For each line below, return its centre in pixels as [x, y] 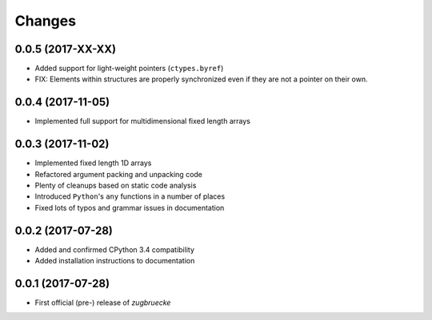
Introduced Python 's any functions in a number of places [130, 196]
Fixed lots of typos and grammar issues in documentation [130, 207]
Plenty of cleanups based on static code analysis [116, 186]
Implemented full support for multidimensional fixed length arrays [143, 121]
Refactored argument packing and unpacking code [119, 174]
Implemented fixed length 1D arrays [93, 163]
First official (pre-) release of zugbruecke [103, 302]
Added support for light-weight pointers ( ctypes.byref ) [129, 69]
